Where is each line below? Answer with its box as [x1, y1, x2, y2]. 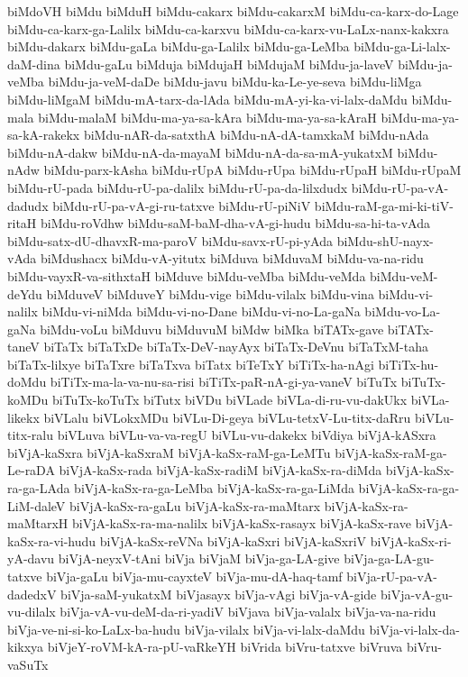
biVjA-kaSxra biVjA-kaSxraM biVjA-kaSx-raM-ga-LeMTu [7, 443, 331, 462]
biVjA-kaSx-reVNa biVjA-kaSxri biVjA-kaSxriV [99, 531, 367, 550]
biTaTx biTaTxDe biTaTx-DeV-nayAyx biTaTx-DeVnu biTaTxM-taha [43, 337, 428, 356]
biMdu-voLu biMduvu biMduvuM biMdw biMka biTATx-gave [40, 319, 384, 338]
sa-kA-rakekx [7, 125, 80, 144]
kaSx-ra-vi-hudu [7, 531, 96, 550]
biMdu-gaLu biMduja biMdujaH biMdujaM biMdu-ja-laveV [64, 54, 394, 73]
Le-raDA [7, 461, 55, 480]
